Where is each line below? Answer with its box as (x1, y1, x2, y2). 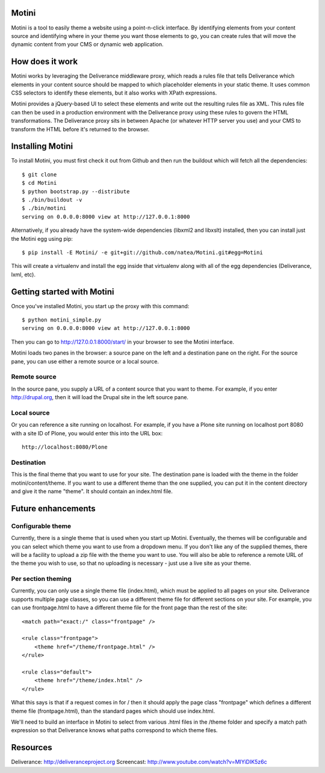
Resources (11, 742, 52, 753)
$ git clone (22, 171, 57, 178)
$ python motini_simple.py (22, 317, 102, 323)
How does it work (11, 57, 78, 67)
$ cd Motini (22, 179, 57, 187)
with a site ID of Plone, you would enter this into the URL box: (11, 429, 163, 436)
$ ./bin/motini (22, 205, 67, 212)
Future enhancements (11, 503, 96, 514)
